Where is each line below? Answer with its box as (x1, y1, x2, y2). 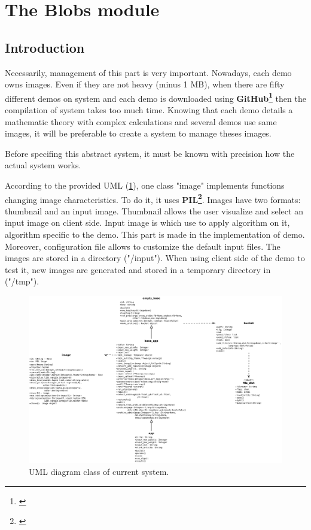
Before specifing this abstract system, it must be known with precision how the (5, 147, 295, 159)
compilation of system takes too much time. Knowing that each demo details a (5, 104, 293, 116)
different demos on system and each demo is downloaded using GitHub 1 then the (5, 90, 306, 104)
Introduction (5, 38, 85, 56)
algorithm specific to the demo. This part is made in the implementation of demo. (5, 228, 305, 241)
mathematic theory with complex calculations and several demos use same (5, 115, 277, 128)
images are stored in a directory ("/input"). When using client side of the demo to (5, 252, 305, 264)
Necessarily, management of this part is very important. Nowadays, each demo (5, 66, 292, 78)
